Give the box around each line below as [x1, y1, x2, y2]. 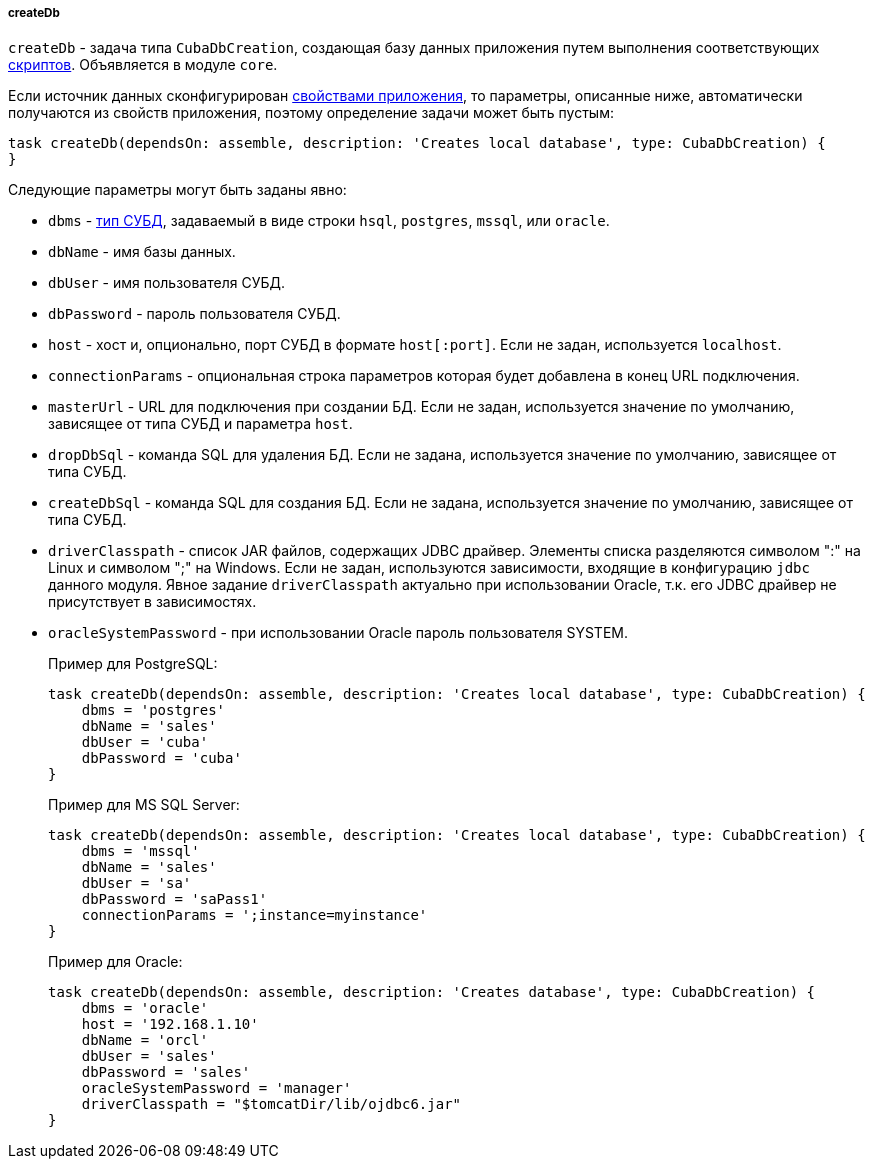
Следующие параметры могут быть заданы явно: [8, 181, 347, 199]
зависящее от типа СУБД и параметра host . [48, 415, 353, 433]
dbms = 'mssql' [81, 843, 200, 860]
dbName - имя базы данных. [48, 243, 236, 261]
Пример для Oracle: [48, 953, 183, 971]
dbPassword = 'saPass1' [81, 891, 268, 908]
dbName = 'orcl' [81, 1032, 209, 1049]
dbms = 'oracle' [81, 1000, 209, 1017]
